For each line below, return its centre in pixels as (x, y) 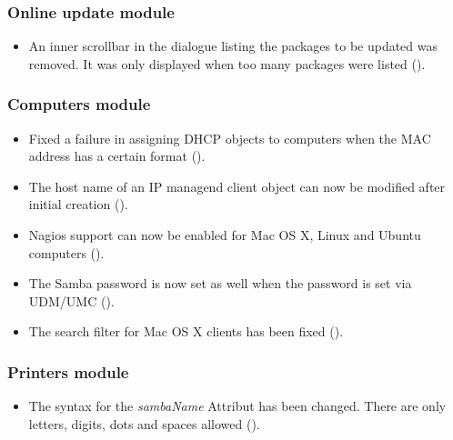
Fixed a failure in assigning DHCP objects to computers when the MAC (230, 138)
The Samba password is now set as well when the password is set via (220, 283)
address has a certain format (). (117, 156)
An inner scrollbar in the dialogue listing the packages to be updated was (233, 46)
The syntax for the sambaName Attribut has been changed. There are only (237, 406)
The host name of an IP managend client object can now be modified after (237, 186)
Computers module (79, 104)
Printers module (68, 371)
